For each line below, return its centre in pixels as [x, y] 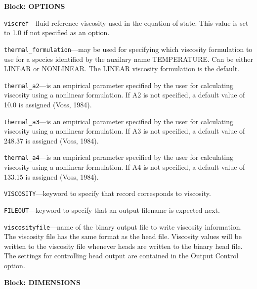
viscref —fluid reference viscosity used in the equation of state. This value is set [126, 23]
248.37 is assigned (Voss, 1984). [51, 140]
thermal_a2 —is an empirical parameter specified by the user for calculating [119, 85]
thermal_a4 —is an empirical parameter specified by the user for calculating [119, 157]
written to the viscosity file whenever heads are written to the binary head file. [123, 246]
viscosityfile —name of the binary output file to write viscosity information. [123, 226]
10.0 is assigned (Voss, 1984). [48, 104]
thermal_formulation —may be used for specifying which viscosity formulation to [128, 49]
